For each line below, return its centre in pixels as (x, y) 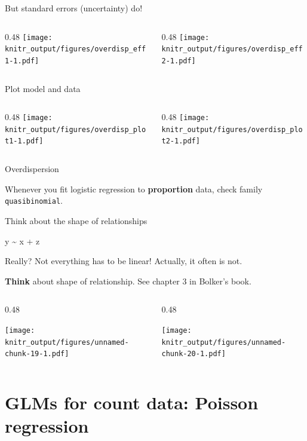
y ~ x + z (22, 241)
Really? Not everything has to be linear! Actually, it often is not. (124, 261)
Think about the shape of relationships (76, 220)
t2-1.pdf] (181, 141)
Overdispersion (32, 169)
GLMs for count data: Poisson (132, 402)
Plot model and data (43, 88)
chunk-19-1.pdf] (37, 354)
